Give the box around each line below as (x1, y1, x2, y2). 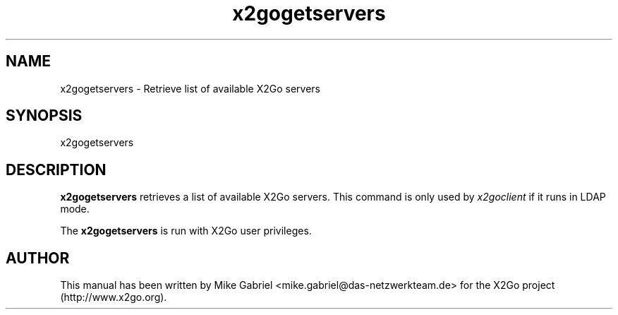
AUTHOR (6, 249, 70, 267)
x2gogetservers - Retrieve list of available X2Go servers (60, 82, 320, 95)
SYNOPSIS (6, 107, 83, 125)
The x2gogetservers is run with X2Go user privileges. (60, 225, 312, 237)
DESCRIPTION (6, 160, 107, 179)
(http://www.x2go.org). (60, 291, 167, 304)
